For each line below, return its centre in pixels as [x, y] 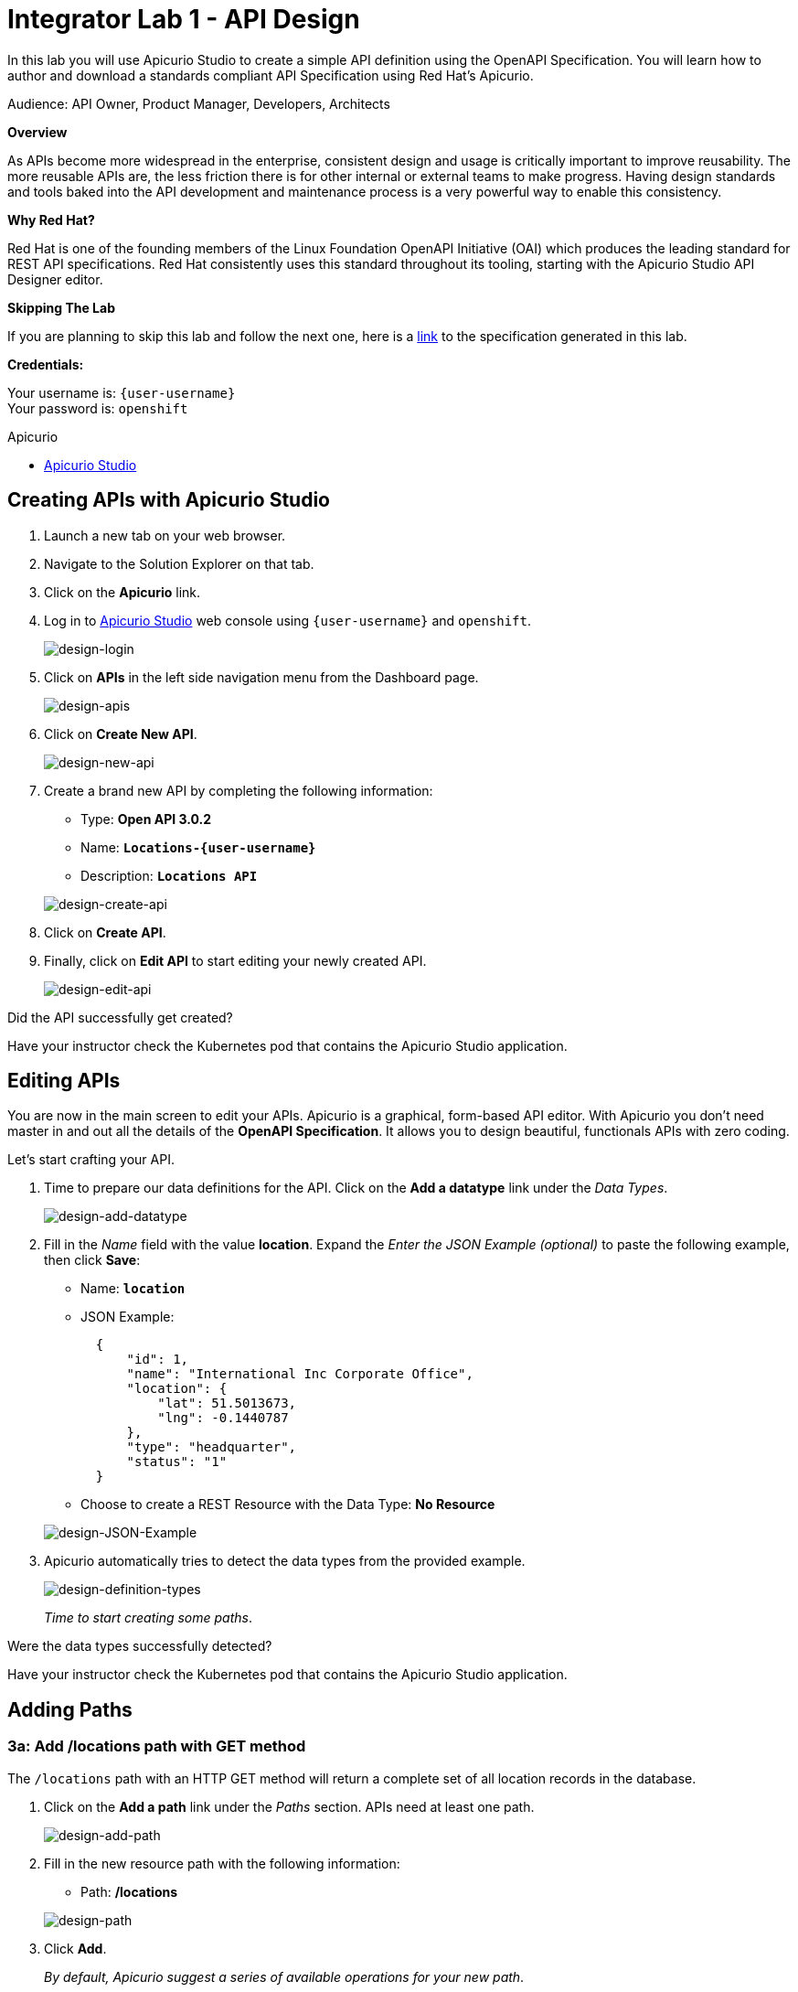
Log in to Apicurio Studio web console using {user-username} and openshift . [287, 620]
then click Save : [92, 1260]
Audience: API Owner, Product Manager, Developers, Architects [199, 103]
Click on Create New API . [121, 734]
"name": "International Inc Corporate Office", [300, 1374]
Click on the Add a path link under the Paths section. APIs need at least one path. [289, 1806]
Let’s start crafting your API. [91, 1160]
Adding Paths [70, 1709]
